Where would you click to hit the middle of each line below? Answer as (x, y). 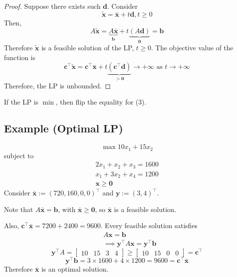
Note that (19, 209)
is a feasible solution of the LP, (87, 48)
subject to (19, 155)
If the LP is (21, 102)
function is (20, 57)
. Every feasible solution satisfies (149, 225)
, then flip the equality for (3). (101, 102)
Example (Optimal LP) (64, 128)
